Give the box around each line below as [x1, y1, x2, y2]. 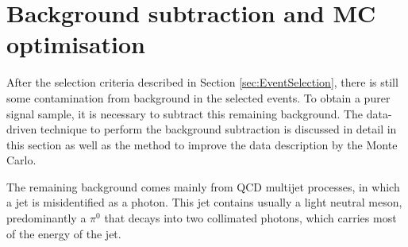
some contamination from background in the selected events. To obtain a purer [6, 89, 391, 106]
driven [6, 121, 37, 137]
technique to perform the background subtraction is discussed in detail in [40, 121, 397, 137]
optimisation [6, 28, 146, 60]
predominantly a [6, 210, 87, 226]
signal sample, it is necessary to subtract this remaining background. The [6, 105, 364, 122]
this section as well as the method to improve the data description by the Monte [6, 136, 398, 152]
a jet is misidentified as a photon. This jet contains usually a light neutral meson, [6, 194, 402, 210]
